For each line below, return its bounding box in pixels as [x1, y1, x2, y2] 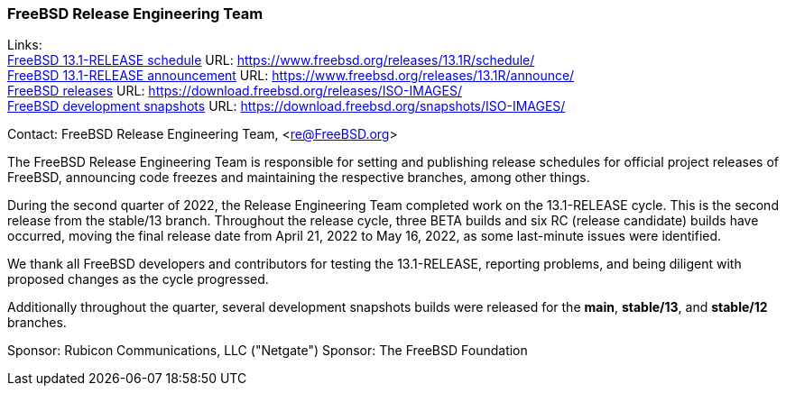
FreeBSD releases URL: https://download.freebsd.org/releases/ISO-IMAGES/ [7, 83, 462, 99]
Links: [7, 37, 42, 53]
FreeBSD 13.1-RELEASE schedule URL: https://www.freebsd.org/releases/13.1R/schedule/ [7, 52, 535, 69]
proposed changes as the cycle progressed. [7, 271, 269, 288]
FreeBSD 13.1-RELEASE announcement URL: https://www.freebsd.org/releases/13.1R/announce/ [7, 68, 575, 84]
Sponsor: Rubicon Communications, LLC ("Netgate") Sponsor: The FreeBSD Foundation [7, 343, 528, 359]
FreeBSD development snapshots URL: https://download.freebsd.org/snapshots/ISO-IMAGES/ [7, 98, 566, 114]
